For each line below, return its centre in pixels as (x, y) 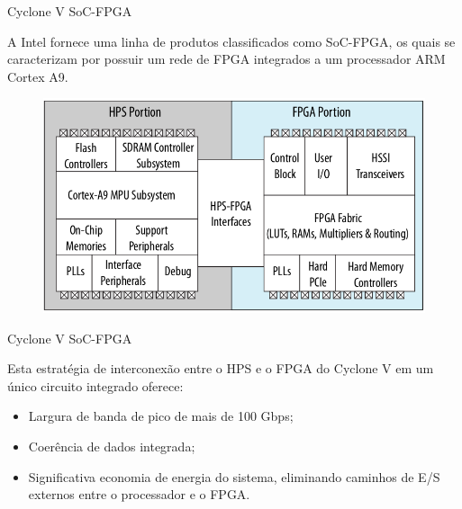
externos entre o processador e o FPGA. (139, 494)
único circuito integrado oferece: (95, 385)
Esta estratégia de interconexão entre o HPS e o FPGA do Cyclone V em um (221, 368)
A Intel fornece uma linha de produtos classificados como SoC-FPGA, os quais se (231, 41)
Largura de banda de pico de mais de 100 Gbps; (161, 416)
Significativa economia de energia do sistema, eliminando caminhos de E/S (234, 476)
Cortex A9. (38, 76)
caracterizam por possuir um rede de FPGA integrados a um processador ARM (226, 59)
